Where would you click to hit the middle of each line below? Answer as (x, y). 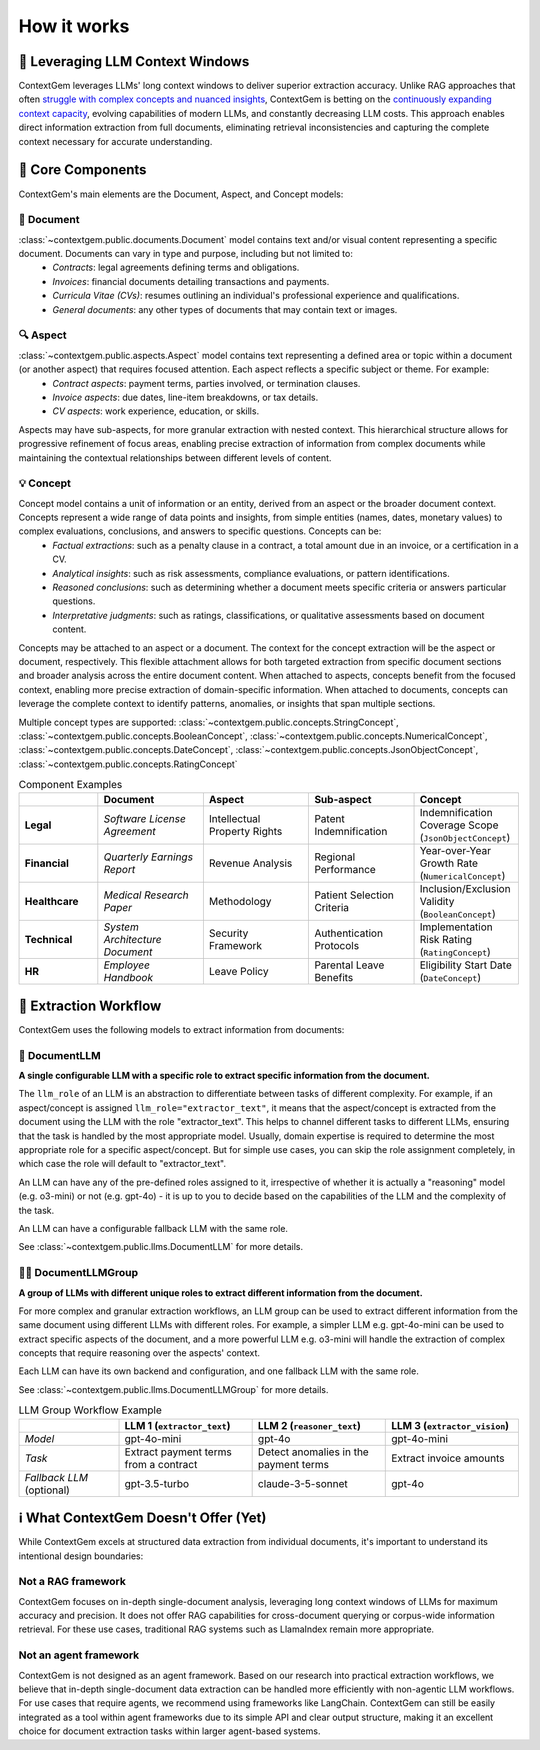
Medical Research (146, 895)
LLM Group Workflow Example (90, 1410)
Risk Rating (446, 940)
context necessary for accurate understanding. (115, 141)
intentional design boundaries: (81, 1556)
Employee (126, 965)
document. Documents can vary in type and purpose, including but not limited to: (186, 254)
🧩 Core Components (82, 170)
